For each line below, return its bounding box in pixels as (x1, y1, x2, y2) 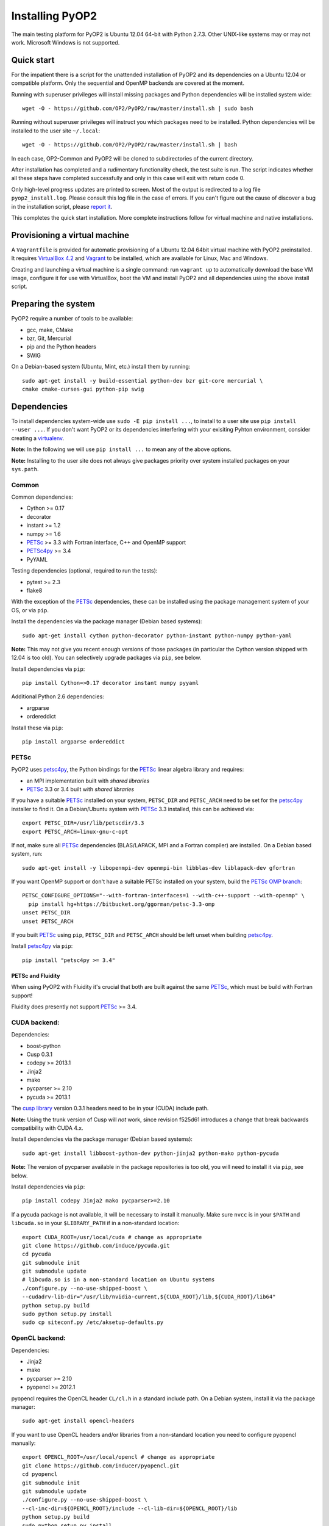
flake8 (26, 587, 43, 594)
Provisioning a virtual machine (11, 230, 129, 240)
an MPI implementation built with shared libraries (26, 777, 150, 784)
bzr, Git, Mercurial (26, 334, 72, 342)
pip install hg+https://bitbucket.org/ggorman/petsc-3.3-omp (28, 900, 215, 908)
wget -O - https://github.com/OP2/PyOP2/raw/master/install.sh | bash (22, 141, 238, 148)
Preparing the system (11, 299, 96, 309)
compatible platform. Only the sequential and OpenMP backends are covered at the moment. (11, 79, 245, 87)
